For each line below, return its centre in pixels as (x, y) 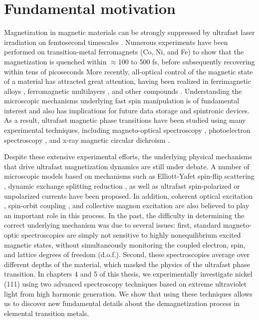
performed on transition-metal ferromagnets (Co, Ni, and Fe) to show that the (124, 52)
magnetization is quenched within (55, 61)
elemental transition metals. (47, 313)
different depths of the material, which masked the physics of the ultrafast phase (127, 264)
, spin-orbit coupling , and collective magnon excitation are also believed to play (127, 205)
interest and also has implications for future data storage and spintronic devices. (127, 110)
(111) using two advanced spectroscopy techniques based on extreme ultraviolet (126, 283)
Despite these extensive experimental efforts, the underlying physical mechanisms (128, 157)
